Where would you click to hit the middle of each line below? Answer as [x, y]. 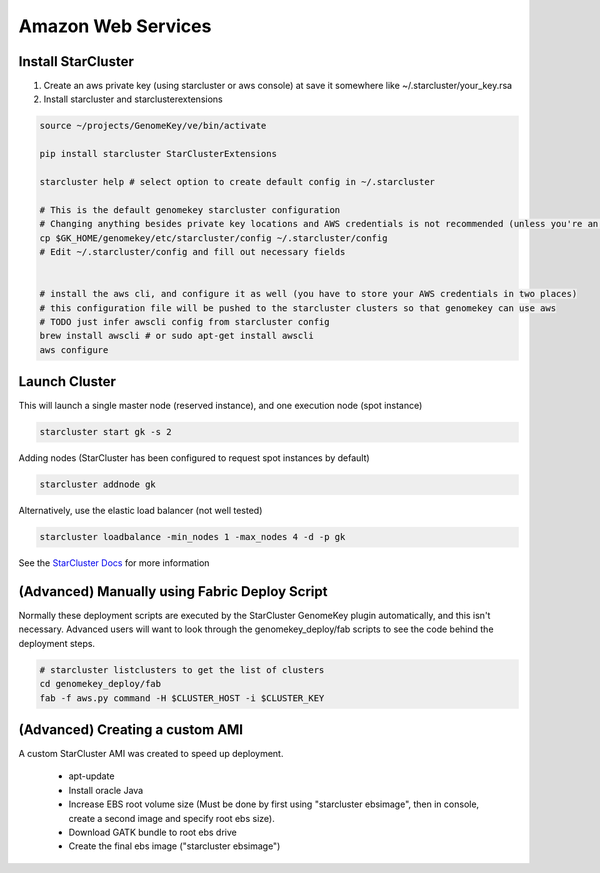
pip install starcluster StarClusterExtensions [158, 154]
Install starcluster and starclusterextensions [133, 99]
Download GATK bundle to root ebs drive [152, 832]
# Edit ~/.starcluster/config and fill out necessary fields [192, 251]
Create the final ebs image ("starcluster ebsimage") [174, 846]
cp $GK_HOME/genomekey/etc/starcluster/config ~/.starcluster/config [213, 238]
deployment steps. [56, 643]
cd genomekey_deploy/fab [100, 684]
